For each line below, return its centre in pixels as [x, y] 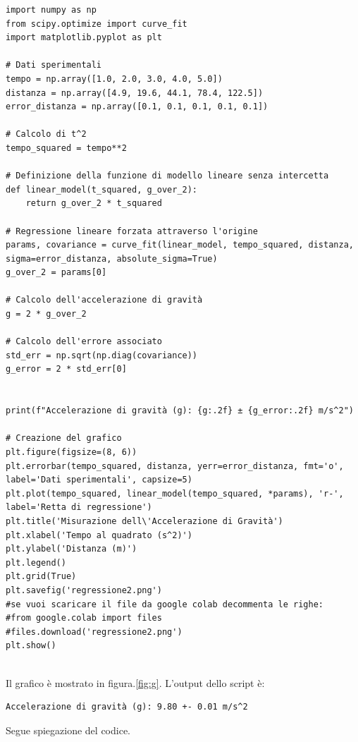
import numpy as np [51, 10]
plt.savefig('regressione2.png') [84, 590]
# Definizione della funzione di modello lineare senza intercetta [167, 176]
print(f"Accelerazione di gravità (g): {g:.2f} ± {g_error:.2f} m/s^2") [180, 411]
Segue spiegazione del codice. [68, 730]
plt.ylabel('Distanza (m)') [72, 549]
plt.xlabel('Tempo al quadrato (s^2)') [99, 535]
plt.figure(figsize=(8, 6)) [72, 452]
